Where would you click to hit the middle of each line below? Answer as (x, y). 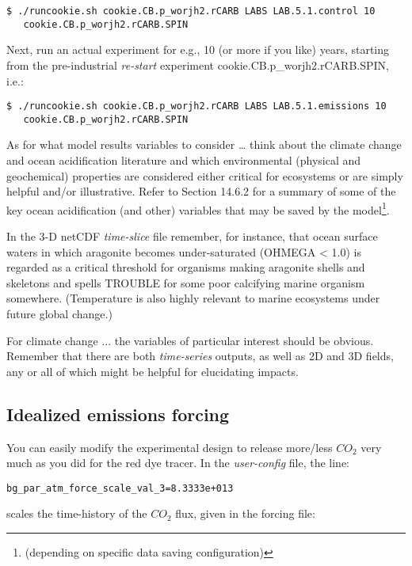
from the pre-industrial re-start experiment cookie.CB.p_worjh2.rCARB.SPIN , (198, 65)
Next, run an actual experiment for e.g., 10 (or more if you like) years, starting (198, 49)
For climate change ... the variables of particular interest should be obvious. (190, 340)
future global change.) (59, 313)
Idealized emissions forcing (118, 414)
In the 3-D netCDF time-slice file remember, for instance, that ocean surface (192, 236)
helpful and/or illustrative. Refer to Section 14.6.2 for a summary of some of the (201, 191)
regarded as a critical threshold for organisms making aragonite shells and (186, 267)
